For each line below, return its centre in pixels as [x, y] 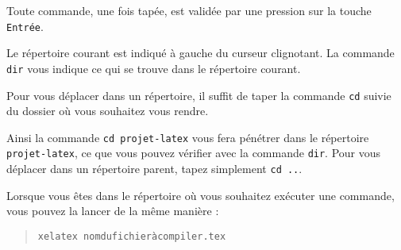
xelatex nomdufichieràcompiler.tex [132, 236]
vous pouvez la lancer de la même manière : [113, 211]
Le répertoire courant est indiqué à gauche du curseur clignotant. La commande [200, 53]
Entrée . [25, 26]
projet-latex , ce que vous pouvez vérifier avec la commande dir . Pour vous [194, 153]
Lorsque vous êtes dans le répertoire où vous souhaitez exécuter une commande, [200, 195]
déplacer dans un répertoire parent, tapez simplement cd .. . [154, 169]
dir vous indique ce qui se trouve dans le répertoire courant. [154, 68]
